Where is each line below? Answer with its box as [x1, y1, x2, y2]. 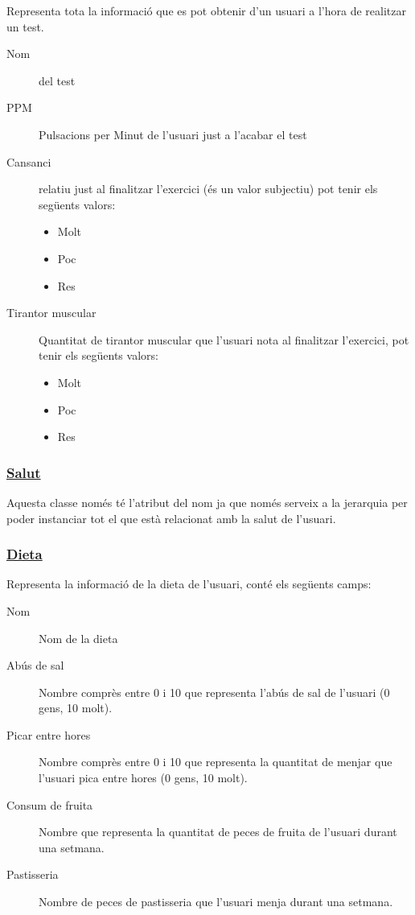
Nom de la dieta [39, 629, 118, 646]
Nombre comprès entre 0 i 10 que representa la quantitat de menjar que [39, 753, 392, 770]
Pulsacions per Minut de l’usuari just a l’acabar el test [39, 126, 307, 142]
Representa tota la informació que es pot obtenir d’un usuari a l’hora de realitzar [6, 2, 406, 19]
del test [39, 72, 76, 89]
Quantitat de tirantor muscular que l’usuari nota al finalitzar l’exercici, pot [39, 331, 409, 348]
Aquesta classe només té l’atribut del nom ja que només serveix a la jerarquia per [6, 493, 408, 510]
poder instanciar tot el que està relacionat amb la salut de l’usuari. [6, 509, 336, 526]
